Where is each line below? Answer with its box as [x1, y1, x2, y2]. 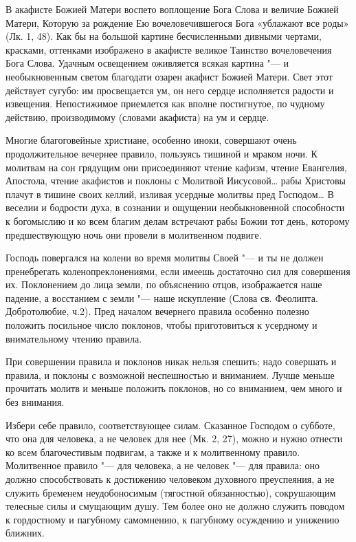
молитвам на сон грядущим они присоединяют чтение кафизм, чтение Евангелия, [5, 160, 347, 174]
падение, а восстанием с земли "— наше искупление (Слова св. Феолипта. [5, 290, 318, 305]
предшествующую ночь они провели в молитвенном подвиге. [5, 227, 262, 241]
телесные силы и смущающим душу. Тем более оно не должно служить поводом [5, 499, 345, 513]
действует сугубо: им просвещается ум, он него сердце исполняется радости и [5, 83, 334, 97]
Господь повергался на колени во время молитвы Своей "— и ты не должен [5, 250, 324, 265]
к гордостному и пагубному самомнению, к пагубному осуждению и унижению [5, 512, 340, 526]
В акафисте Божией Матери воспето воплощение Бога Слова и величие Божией [5, 2, 339, 16]
